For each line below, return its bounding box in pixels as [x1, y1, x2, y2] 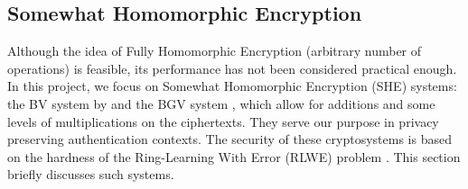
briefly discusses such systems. [7, 165, 174, 184]
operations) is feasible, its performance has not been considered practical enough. [7, 58, 457, 77]
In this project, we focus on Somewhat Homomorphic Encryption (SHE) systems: [7, 76, 457, 95]
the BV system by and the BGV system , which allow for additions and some [7, 94, 435, 112]
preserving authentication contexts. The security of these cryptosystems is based [7, 130, 452, 148]
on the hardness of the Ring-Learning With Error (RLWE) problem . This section [7, 147, 461, 166]
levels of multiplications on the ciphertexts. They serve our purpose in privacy [7, 112, 439, 130]
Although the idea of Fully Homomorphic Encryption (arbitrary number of [7, 41, 422, 60]
